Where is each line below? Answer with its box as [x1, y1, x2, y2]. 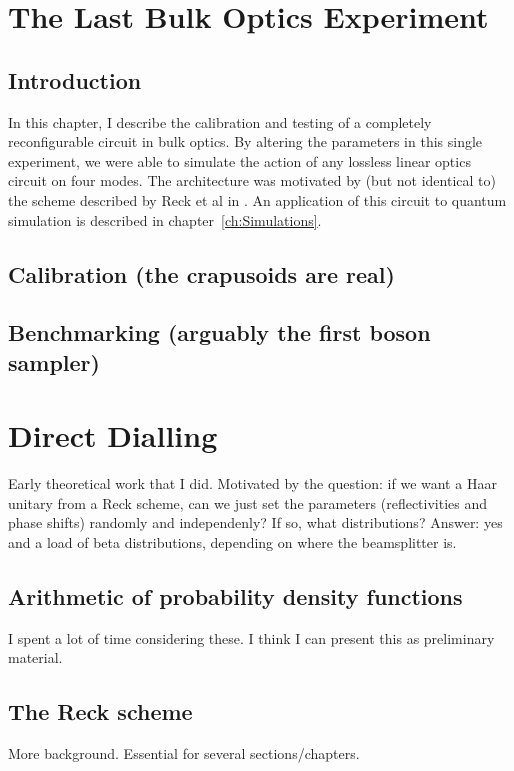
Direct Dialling [8, 415, 218, 456]
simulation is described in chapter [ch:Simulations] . [8, 209, 322, 230]
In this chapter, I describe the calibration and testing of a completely [8, 111, 432, 132]
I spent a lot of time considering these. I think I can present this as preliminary [8, 627, 495, 648]
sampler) [8, 346, 100, 377]
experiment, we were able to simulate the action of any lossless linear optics [8, 150, 471, 171]
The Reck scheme [8, 696, 193, 727]
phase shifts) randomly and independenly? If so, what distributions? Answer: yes [8, 512, 503, 533]
